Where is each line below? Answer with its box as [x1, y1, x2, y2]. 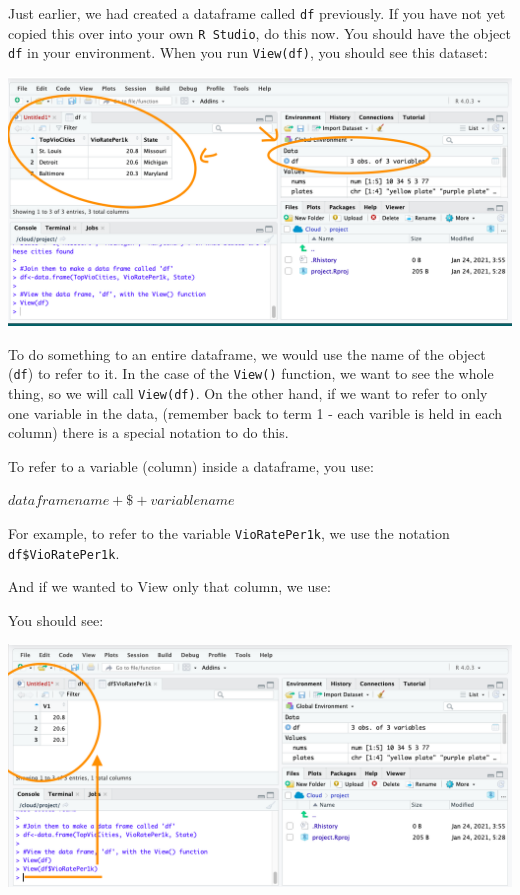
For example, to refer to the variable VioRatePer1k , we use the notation [8, 522, 450, 543]
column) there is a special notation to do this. [8, 422, 289, 443]
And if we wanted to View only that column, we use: [8, 576, 331, 597]
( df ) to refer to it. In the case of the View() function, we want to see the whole [8, 363, 494, 384]
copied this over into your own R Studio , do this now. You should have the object [8, 22, 511, 43]
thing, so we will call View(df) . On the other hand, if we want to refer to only [8, 382, 488, 403]
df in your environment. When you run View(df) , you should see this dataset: [8, 42, 488, 63]
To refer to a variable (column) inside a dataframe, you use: [8, 455, 374, 476]
